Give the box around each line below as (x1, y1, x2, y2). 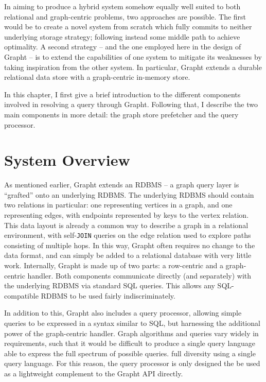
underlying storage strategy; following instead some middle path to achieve (4, 31, 240, 42)
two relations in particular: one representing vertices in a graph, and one (4, 199, 233, 210)
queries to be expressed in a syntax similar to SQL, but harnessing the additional (4, 318, 260, 328)
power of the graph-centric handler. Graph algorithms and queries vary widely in (4, 327, 259, 338)
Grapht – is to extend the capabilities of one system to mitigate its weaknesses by (4, 51, 262, 62)
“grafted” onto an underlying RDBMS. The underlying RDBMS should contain (4, 189, 254, 200)
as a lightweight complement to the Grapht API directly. (4, 368, 183, 378)
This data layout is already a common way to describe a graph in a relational (4, 219, 249, 230)
